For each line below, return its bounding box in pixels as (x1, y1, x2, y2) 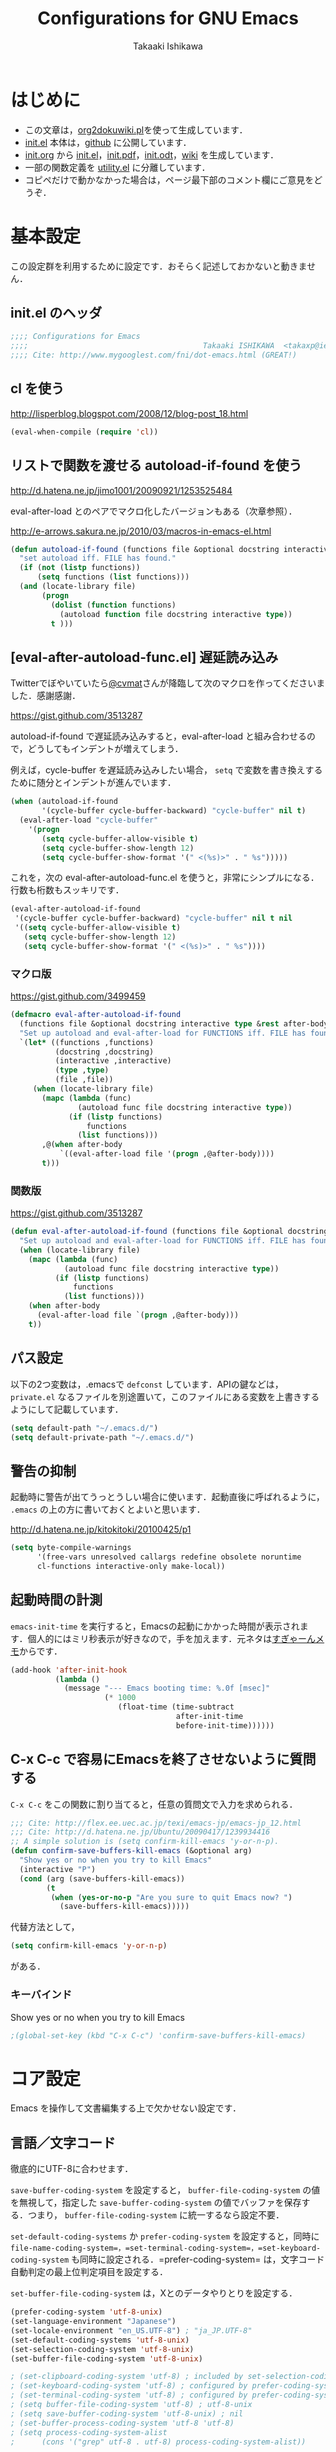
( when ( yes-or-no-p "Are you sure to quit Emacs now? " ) (50, 1892, 293, 1902)
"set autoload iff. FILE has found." (19, 553, 177, 564)
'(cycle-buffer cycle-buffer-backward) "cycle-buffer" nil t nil (14, 913, 293, 924)
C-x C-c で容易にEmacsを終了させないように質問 (10, 1751, 317, 1768)
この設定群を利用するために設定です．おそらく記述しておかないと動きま (10, 260, 308, 272)
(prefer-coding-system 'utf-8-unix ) (10, 2307, 163, 2317)
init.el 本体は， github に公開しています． (24, 136, 192, 148)
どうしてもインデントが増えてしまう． (27, 743, 184, 755)
